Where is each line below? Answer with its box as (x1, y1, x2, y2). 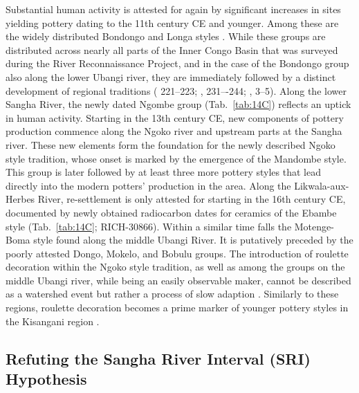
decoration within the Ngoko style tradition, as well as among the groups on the (6, 259, 345, 274)
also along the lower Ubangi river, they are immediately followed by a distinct (6, 69, 336, 84)
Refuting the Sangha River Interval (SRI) (6, 347, 311, 369)
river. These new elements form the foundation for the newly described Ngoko (6, 137, 335, 152)
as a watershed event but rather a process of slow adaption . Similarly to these (6, 286, 339, 301)
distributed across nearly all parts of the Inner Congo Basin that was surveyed (6, 42, 338, 57)
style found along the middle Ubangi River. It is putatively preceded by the (33, 232, 353, 247)
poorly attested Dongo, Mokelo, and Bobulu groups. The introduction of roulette (6, 246, 349, 260)
